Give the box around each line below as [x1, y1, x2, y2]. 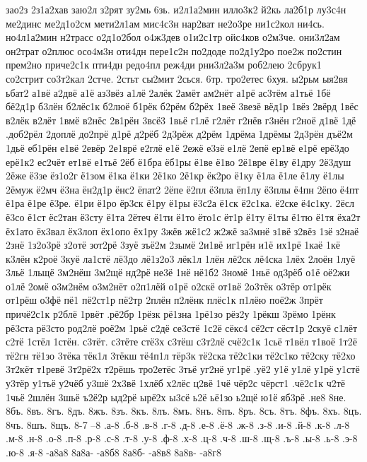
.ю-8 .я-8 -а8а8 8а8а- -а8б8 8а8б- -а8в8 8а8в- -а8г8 [6, 445, 222, 459]
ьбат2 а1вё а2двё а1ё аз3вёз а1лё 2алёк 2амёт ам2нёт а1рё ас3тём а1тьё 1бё [6, 85, 331, 100]
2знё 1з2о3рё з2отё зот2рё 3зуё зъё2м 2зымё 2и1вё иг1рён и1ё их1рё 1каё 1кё [6, 237, 340, 252]
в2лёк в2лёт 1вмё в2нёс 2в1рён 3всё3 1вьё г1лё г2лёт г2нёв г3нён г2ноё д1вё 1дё [6, 112, 356, 127]
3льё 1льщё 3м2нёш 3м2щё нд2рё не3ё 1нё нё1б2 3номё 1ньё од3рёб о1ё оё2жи [6, 265, 350, 280]
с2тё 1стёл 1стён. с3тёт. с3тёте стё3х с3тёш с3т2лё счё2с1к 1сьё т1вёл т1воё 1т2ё [6, 334, 357, 349]
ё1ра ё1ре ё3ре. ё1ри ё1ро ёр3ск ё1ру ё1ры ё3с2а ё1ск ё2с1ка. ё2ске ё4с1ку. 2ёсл [6, 196, 355, 211]
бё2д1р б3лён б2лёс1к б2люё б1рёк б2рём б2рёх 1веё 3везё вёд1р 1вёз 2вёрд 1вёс [6, 99, 359, 114]
